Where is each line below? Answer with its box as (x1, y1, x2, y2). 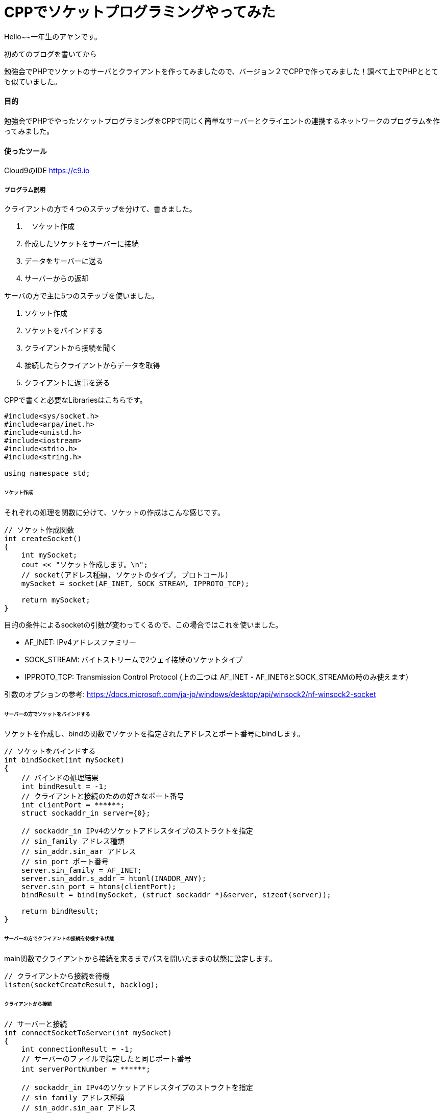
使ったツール (4, 146, 47, 155)
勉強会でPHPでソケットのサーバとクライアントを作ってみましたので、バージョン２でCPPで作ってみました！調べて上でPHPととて (4, 66, 438, 76)
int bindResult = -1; (21, 782, 108, 791)
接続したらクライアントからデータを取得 (24, 360, 160, 369)
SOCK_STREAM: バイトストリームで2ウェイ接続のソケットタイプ (24, 655, 243, 664)
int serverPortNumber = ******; (21, 1064, 151, 1073)
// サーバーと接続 (4, 1019, 67, 1028)
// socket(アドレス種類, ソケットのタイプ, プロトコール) (21, 570, 229, 579)
